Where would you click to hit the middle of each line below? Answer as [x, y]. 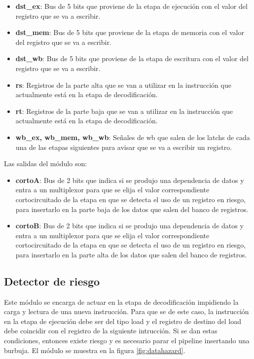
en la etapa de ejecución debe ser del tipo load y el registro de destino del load [123, 321]
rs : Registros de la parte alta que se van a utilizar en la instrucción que [123, 85]
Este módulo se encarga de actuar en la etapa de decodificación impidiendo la [121, 302]
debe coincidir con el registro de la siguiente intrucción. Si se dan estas [111, 331]
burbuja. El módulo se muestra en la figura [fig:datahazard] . [95, 350]
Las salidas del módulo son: [46, 163]
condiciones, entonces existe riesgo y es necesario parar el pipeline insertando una [127, 341]
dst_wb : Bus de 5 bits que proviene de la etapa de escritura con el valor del [132, 58]
